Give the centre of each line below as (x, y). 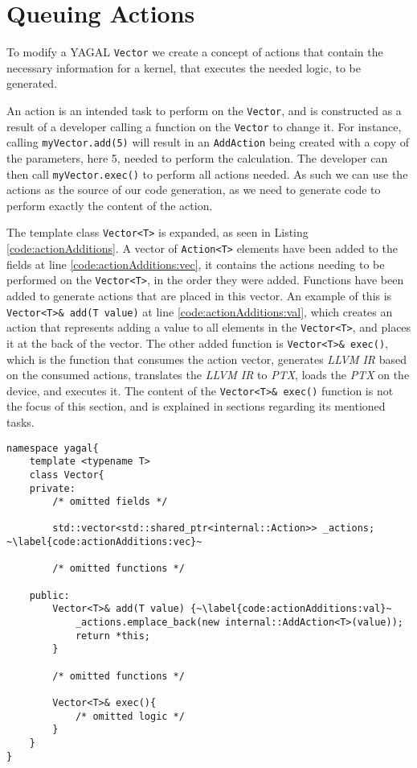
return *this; (112, 636)
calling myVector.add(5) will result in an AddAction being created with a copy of (208, 142)
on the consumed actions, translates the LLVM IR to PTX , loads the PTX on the (208, 375)
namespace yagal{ (53, 448)
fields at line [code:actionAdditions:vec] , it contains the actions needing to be (196, 264)
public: (49, 595)
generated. (32, 83)
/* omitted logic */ (130, 716)
